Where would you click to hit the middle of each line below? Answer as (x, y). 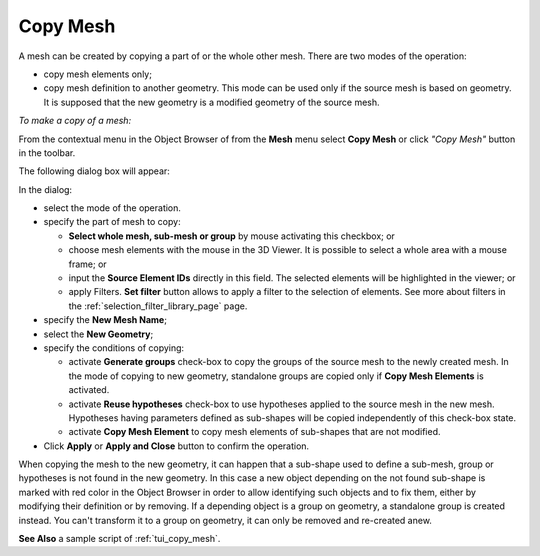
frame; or (87, 264)
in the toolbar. (47, 152)
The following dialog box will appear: (94, 171)
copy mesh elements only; (97, 74)
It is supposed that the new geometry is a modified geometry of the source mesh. (211, 102)
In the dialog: (45, 189)
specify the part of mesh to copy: (112, 222)
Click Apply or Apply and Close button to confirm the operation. (176, 446)
